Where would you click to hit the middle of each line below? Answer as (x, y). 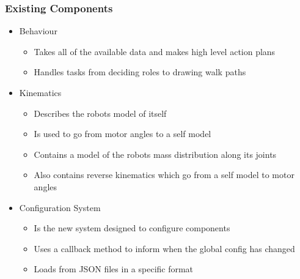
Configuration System (60, 207)
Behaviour (38, 31)
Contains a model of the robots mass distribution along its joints (155, 154)
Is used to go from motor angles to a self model (123, 134)
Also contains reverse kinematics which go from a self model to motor (164, 175)
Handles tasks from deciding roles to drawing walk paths (140, 72)
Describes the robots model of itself (100, 113)
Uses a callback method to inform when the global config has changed (164, 248)
